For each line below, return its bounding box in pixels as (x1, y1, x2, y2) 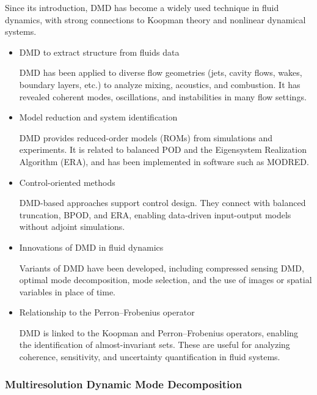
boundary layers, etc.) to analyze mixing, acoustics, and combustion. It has (19, 78, 301, 90)
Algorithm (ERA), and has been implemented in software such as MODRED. (19, 155, 309, 168)
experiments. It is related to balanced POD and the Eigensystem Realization (19, 143, 307, 156)
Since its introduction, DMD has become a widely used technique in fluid (5, 1, 279, 13)
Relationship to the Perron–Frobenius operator (19, 306, 195, 319)
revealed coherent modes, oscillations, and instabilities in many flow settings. (19, 90, 307, 103)
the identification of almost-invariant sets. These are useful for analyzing (19, 338, 290, 351)
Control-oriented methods (19, 175, 115, 188)
